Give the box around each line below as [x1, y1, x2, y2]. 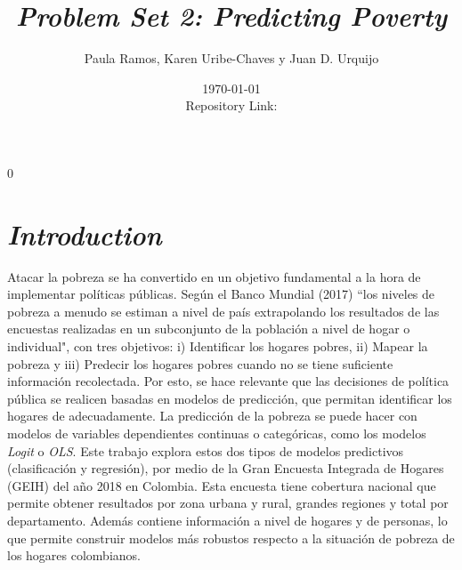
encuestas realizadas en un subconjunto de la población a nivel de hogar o [7, 319, 410, 338]
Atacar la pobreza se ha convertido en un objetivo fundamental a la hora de [7, 267, 421, 285]
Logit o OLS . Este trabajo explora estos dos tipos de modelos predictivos [7, 441, 404, 460]
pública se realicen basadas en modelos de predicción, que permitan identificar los [7, 389, 452, 407]
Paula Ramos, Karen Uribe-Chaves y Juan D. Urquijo [84, 49, 379, 68]
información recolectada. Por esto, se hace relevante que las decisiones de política [7, 372, 450, 390]
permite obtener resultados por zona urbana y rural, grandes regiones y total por [7, 494, 449, 512]
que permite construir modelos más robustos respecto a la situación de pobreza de [7, 528, 455, 547]
